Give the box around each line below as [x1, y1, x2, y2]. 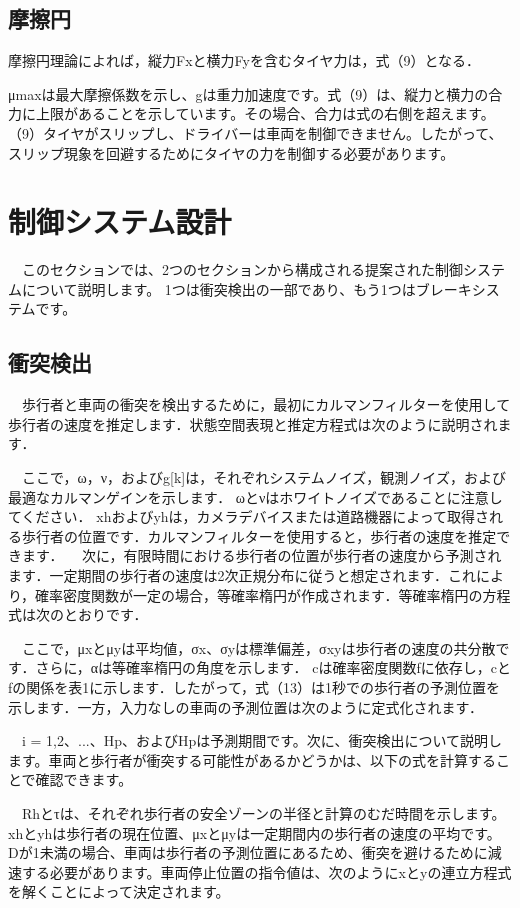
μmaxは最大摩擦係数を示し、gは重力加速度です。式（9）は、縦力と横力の [8, 83, 489, 104]
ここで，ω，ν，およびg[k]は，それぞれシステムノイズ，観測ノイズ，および [21, 467, 506, 488]
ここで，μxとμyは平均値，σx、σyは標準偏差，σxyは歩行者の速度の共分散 [21, 637, 496, 658]
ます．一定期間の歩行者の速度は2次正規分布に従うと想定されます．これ [8, 565, 476, 586]
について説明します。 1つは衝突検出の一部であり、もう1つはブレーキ [21, 278, 472, 299]
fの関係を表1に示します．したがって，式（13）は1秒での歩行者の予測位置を [8, 677, 501, 697]
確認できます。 [35, 769, 133, 790]
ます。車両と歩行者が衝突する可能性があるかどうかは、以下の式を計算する [8, 749, 497, 770]
